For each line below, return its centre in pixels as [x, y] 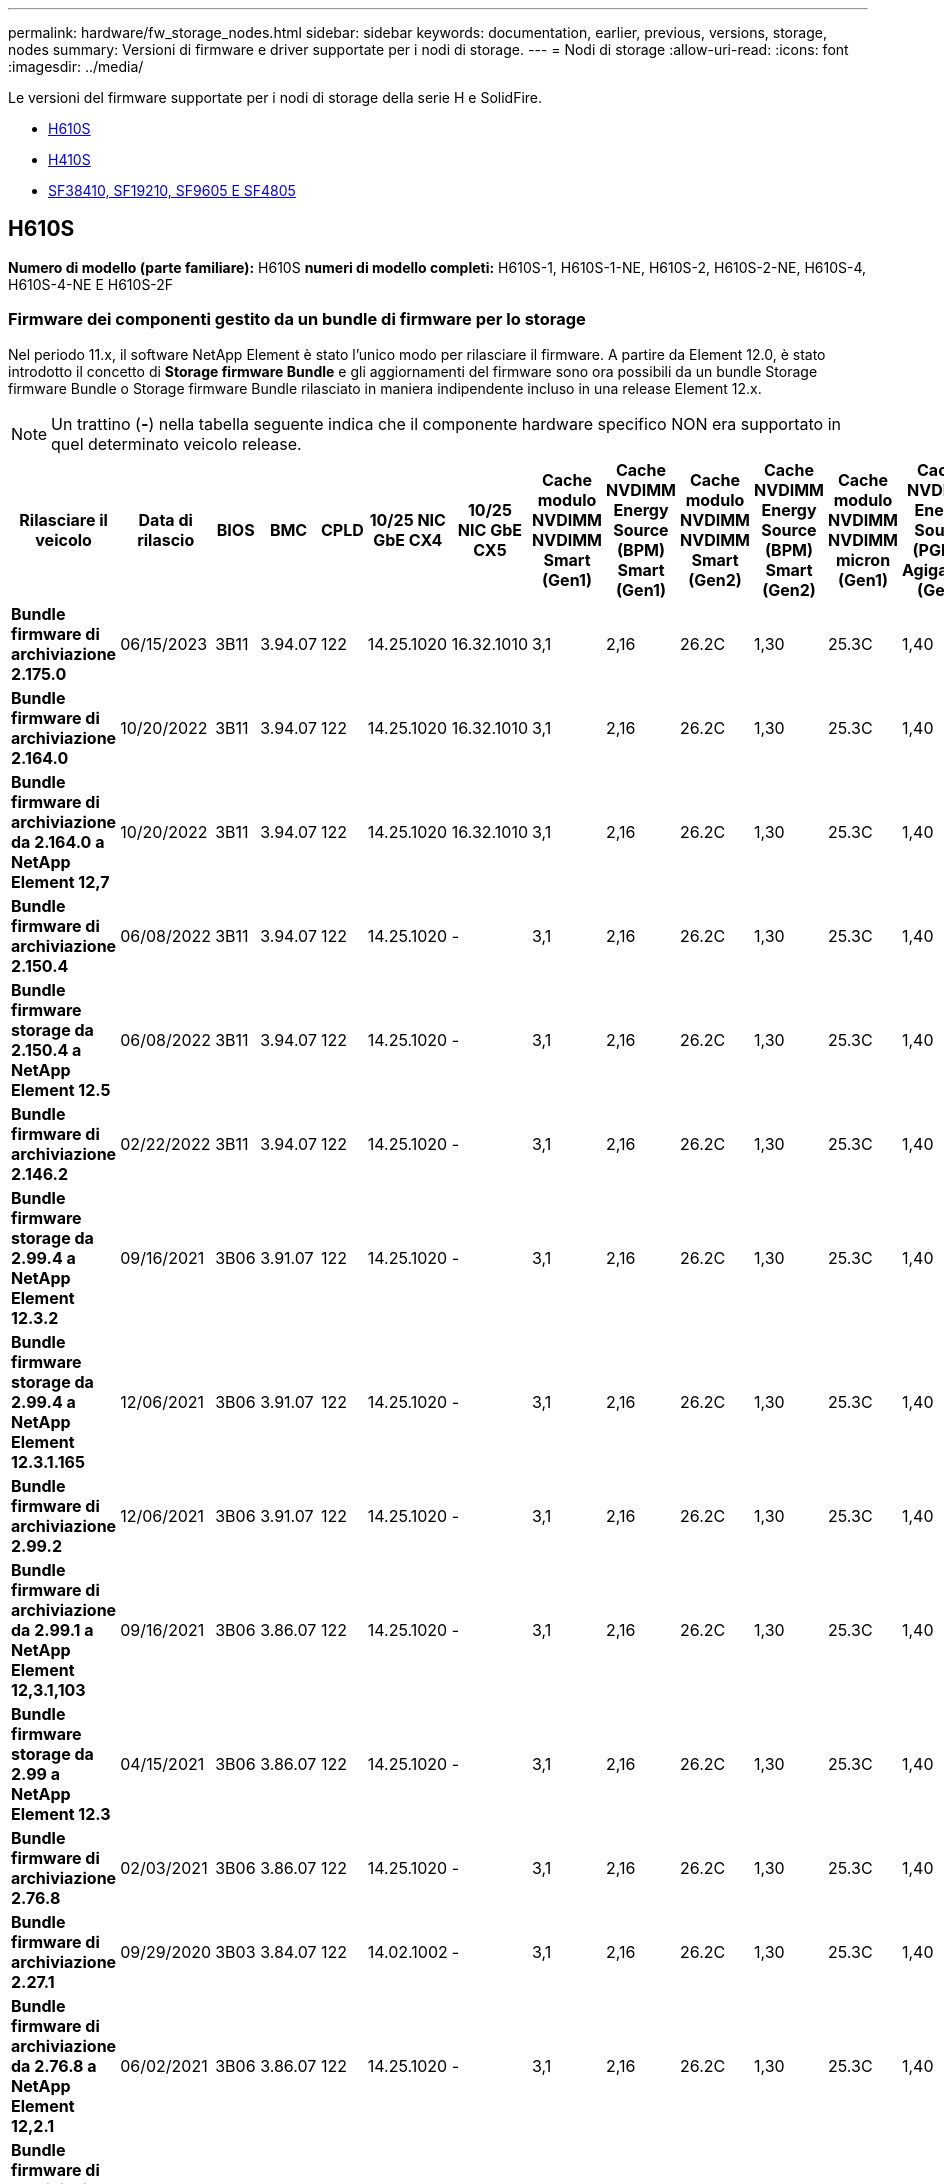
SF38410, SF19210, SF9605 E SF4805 [172, 190]
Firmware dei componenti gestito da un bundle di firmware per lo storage [297, 319]
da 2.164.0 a [58, 841]
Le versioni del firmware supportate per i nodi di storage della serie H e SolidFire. [275, 97]
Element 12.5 [61, 1089]
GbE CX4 [408, 539]
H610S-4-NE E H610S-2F [91, 284]
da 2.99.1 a [52, 1629]
